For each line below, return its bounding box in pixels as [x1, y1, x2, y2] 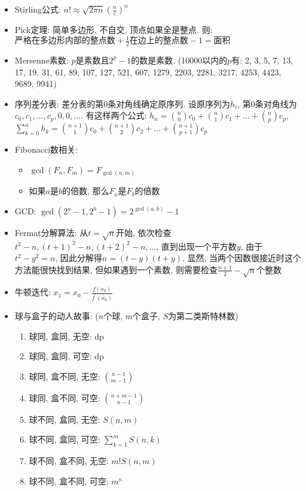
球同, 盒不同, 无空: [29, 369, 100, 382]
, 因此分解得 [55, 251, 102, 264]
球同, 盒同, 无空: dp [29, 329, 104, 342]
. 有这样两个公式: [80, 109, 147, 122]
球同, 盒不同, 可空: [29, 391, 100, 404]
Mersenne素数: [14, 53, 69, 66]
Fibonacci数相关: [14, 143, 78, 156]
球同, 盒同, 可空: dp [29, 350, 104, 362]
